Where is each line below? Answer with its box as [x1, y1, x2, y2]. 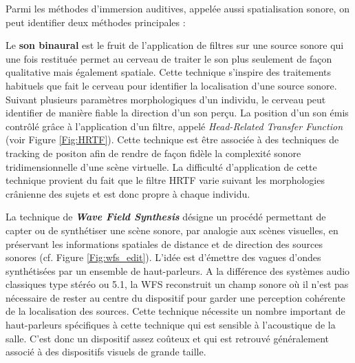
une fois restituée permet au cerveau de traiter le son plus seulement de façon [6, 51, 332, 65]
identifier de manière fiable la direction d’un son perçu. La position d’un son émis [6, 105, 349, 120]
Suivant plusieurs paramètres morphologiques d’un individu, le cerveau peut [6, 92, 326, 106]
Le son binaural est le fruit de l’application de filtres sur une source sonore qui [6, 38, 344, 52]
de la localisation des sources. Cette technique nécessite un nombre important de [6, 304, 345, 318]
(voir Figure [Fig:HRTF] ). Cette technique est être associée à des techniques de [6, 132, 339, 147]
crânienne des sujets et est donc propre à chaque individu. [6, 186, 250, 200]
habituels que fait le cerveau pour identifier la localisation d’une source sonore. [6, 78, 337, 92]
